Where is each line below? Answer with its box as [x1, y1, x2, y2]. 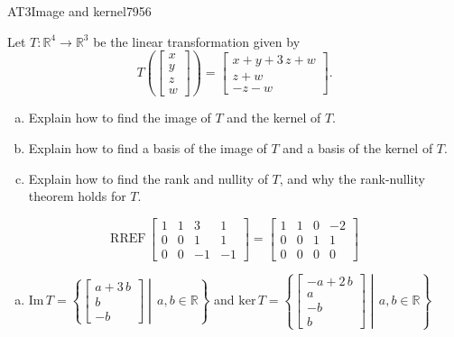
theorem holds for [28, 187, 126, 205]
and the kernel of [227, 108, 321, 127]
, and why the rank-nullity [279, 168, 425, 187]
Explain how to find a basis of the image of [28, 138, 267, 157]
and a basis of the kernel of [283, 138, 433, 157]
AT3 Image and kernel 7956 [7, 2, 152, 20]
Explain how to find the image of [28, 108, 211, 127]
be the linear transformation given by [93, 32, 301, 50]
